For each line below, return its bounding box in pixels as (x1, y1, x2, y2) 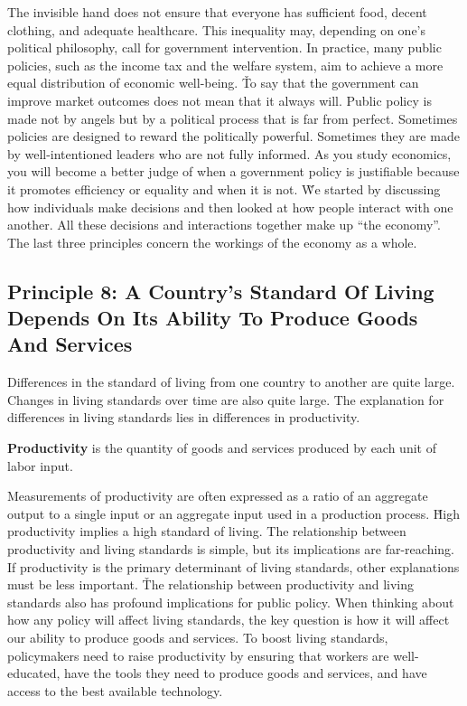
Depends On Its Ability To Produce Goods (7, 304, 418, 332)
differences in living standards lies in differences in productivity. (7, 408, 360, 427)
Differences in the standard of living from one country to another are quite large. (7, 372, 455, 391)
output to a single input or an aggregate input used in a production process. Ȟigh (7, 504, 461, 522)
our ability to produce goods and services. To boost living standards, (7, 628, 388, 647)
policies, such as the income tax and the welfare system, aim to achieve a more (7, 55, 444, 74)
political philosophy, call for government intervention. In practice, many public (7, 38, 442, 57)
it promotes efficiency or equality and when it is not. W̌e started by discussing (7, 179, 441, 198)
